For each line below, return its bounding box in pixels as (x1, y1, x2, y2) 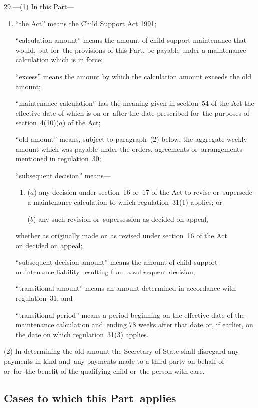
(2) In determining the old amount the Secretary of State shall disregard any (4, 346, 239, 356)
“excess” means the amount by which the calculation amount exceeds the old (15, 71, 251, 81)
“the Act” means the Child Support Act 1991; (15, 18, 157, 28)
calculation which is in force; (15, 54, 103, 65)
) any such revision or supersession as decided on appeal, (33, 213, 208, 224)
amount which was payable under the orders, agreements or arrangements (15, 143, 243, 154)
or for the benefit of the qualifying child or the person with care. (4, 365, 205, 376)
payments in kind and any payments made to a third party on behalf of (4, 356, 224, 366)
